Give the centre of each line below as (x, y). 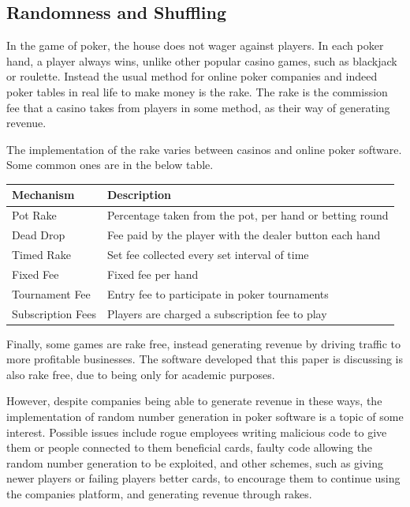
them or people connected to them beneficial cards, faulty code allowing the (190, 447)
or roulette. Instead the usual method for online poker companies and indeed (192, 76)
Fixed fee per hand (153, 274)
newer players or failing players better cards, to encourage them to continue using (203, 478)
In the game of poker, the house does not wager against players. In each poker (195, 45)
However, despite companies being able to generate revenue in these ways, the (194, 401)
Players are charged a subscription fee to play (217, 313)
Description (139, 195)
